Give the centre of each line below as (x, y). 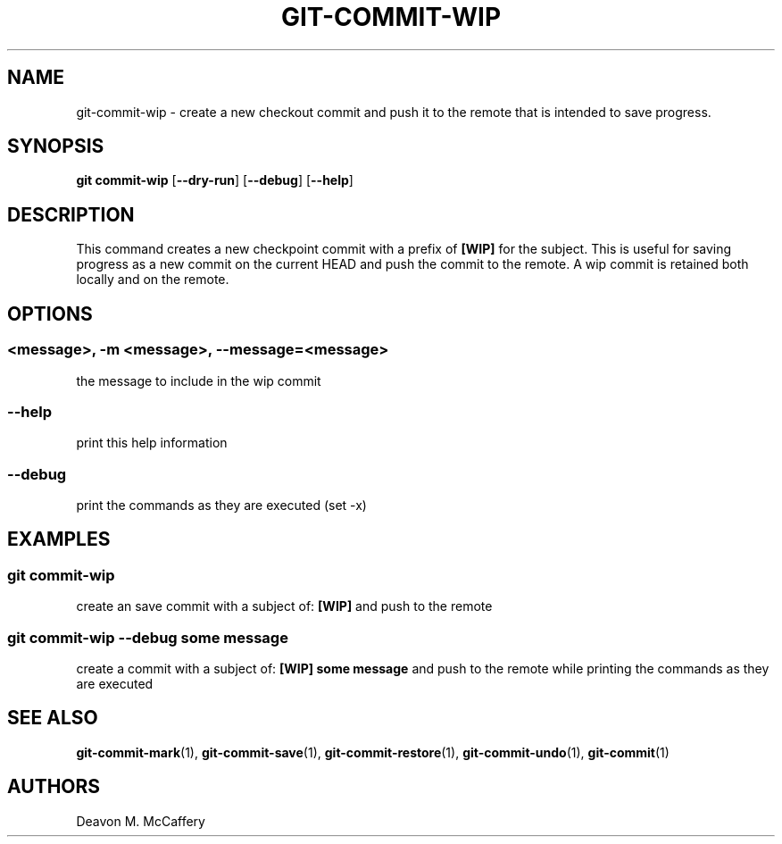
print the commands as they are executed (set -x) (221, 505)
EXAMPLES (59, 539)
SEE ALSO (53, 718)
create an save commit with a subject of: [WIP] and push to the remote (284, 606)
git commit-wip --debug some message (148, 637)
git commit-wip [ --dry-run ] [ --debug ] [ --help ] (215, 180)
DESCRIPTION (71, 214)
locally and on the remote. (153, 280)
